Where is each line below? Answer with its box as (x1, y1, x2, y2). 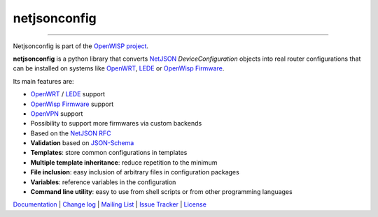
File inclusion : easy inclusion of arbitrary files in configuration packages (30, 168, 239, 177)
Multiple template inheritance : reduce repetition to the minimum (30, 158, 218, 167)
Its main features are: (13, 77, 74, 85)
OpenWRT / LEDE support (30, 90, 105, 98)
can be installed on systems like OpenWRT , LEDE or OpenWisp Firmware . (13, 64, 225, 73)
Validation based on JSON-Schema (30, 139, 134, 147)
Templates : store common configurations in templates (30, 149, 188, 157)
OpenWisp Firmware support (30, 100, 114, 108)
